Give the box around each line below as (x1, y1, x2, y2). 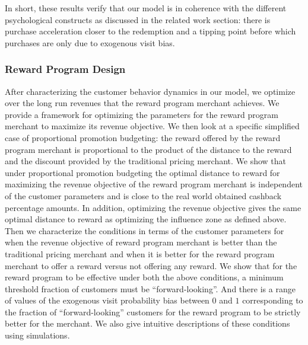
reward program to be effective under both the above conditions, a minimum (5, 271, 284, 283)
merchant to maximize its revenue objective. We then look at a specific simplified (5, 120, 300, 132)
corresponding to (242, 294, 303, 306)
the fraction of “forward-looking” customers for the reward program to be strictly (5, 305, 301, 318)
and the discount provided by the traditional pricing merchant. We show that (5, 155, 287, 167)
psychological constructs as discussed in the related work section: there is (5, 13, 271, 25)
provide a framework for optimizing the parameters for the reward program (5, 108, 278, 120)
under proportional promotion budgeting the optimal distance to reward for (5, 166, 280, 178)
